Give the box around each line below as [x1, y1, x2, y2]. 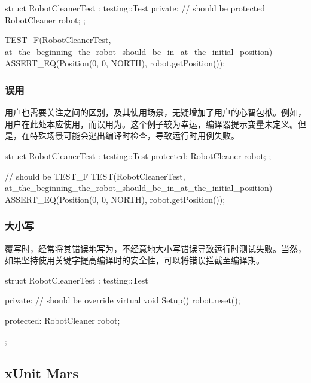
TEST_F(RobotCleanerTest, [5, 34, 111, 46]
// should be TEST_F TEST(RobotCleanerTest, [5, 169, 185, 182]
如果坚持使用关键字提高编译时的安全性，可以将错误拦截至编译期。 [5, 254, 264, 266]
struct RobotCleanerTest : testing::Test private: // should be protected [5, 2, 266, 14]
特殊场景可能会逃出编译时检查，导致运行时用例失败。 [29, 129, 239, 142]
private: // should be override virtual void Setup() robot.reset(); [5, 294, 240, 306]
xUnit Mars [5, 363, 79, 382]
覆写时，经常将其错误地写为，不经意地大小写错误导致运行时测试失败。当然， [5, 242, 306, 254]
